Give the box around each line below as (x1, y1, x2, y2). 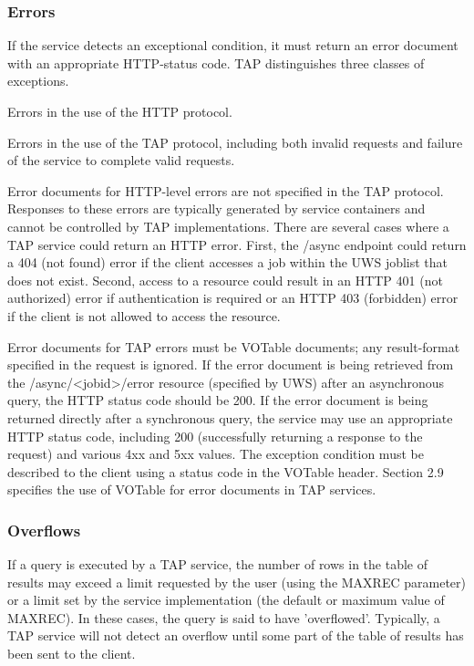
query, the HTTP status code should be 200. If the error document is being (7, 390, 428, 410)
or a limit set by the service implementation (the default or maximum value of (7, 590, 445, 609)
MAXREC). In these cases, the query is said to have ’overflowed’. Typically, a (7, 608, 440, 627)
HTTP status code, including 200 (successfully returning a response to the (7, 426, 423, 445)
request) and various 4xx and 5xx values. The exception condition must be (7, 444, 424, 463)
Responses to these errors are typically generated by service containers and (7, 199, 426, 218)
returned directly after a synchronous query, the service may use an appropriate (7, 408, 453, 427)
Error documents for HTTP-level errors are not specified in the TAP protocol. (7, 181, 444, 200)
